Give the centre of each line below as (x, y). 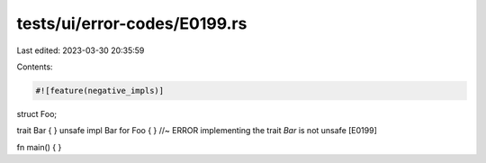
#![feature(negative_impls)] (100, 91)
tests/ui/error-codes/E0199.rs (132, 23)
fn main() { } (39, 147)
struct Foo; (37, 113)
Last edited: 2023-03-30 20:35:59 (81, 50)
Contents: (35, 67)
